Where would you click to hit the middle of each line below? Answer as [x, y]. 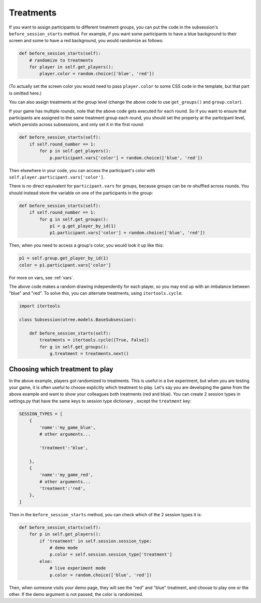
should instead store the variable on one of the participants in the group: [81, 193]
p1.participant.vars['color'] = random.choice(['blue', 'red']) [127, 233]
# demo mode [64, 548]
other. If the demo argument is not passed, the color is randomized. [76, 594]
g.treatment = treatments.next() [89, 354]
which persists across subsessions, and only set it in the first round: [77, 125]
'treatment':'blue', [64, 448]
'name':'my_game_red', [66, 475]
